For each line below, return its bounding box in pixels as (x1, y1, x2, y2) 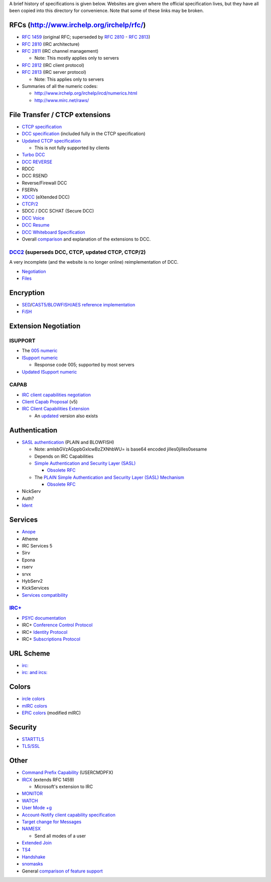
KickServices (22, 585, 50, 591)
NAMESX (22, 826, 41, 832)
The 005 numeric (22, 348, 58, 354)
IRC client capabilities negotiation (22, 392, 91, 398)
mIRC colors (22, 703, 48, 709)
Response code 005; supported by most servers (34, 362, 135, 368)
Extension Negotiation (9, 322, 81, 330)
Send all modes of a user (34, 833, 86, 839)
